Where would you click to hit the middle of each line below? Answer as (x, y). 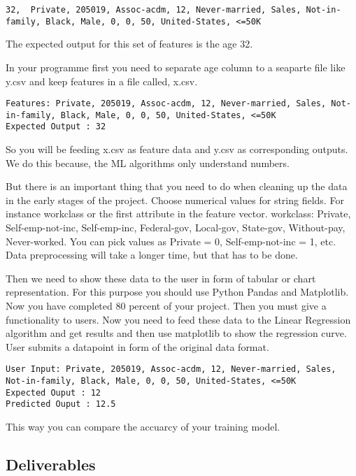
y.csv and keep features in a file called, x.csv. (102, 81)
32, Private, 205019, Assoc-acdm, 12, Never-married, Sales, (154, 10)
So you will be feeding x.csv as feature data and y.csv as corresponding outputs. (177, 149)
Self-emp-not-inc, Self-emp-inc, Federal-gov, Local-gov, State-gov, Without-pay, (176, 228)
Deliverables (51, 464)
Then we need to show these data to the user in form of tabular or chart (161, 278)
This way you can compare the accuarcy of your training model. (143, 426)
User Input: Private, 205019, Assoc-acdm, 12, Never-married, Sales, (171, 369)
